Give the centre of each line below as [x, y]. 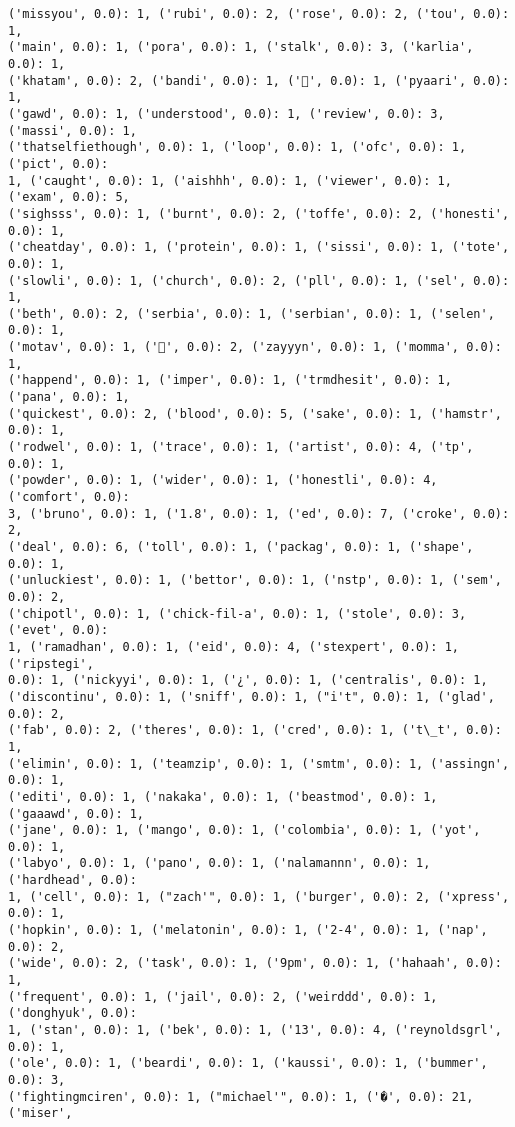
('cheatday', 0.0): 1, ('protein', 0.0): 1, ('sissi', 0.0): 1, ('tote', [259, 247]
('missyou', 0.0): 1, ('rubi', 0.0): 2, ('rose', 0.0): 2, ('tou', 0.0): [259, 14]
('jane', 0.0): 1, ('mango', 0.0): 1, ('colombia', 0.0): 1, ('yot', [244, 830]
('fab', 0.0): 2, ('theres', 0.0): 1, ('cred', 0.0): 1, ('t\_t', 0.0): [255, 730]
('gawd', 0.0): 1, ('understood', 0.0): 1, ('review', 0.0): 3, [226, 113]
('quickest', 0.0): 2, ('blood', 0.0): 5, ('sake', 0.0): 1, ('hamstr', [255, 413]
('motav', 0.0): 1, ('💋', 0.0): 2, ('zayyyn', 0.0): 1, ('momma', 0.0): [255, 347]
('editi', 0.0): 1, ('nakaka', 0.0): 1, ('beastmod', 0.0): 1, [223, 796]
